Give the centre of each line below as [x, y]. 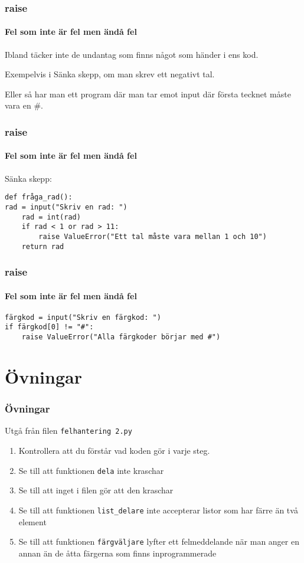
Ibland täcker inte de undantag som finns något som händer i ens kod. [132, 54]
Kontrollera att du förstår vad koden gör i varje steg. [114, 451]
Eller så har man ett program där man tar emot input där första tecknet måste [148, 94]
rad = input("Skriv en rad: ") [66, 207]
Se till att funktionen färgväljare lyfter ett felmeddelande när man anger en [159, 541]
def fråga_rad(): [39, 197]
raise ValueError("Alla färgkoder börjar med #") [121, 337]
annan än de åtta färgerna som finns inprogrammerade [117, 553]
